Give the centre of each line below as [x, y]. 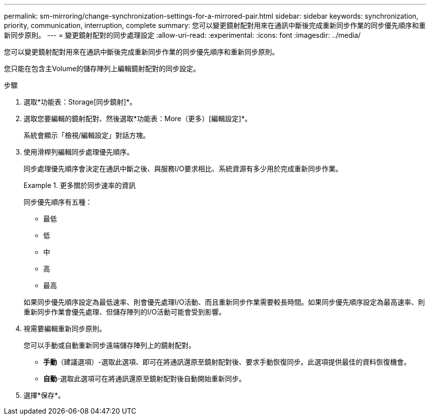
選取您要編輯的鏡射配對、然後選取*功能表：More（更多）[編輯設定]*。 [138, 118]
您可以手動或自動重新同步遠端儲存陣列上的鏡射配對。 [109, 345]
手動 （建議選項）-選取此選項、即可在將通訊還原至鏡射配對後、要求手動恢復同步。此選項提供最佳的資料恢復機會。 [227, 362]
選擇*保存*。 [44, 395]
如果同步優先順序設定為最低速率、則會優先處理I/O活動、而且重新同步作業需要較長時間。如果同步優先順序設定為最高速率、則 [224, 302]
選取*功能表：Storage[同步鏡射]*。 [80, 102]
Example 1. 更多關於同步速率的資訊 [80, 185]
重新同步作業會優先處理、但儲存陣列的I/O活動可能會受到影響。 [125, 312]
